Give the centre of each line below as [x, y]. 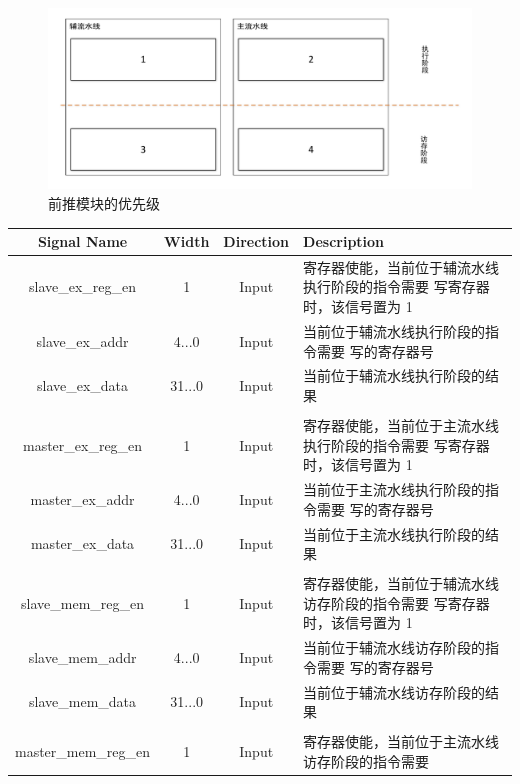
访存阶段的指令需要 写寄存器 [396, 602]
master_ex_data [82, 543]
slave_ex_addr [82, 340]
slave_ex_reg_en [83, 286]
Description [344, 241]
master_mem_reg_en [83, 751]
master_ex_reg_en [82, 444]
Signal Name [82, 241]
